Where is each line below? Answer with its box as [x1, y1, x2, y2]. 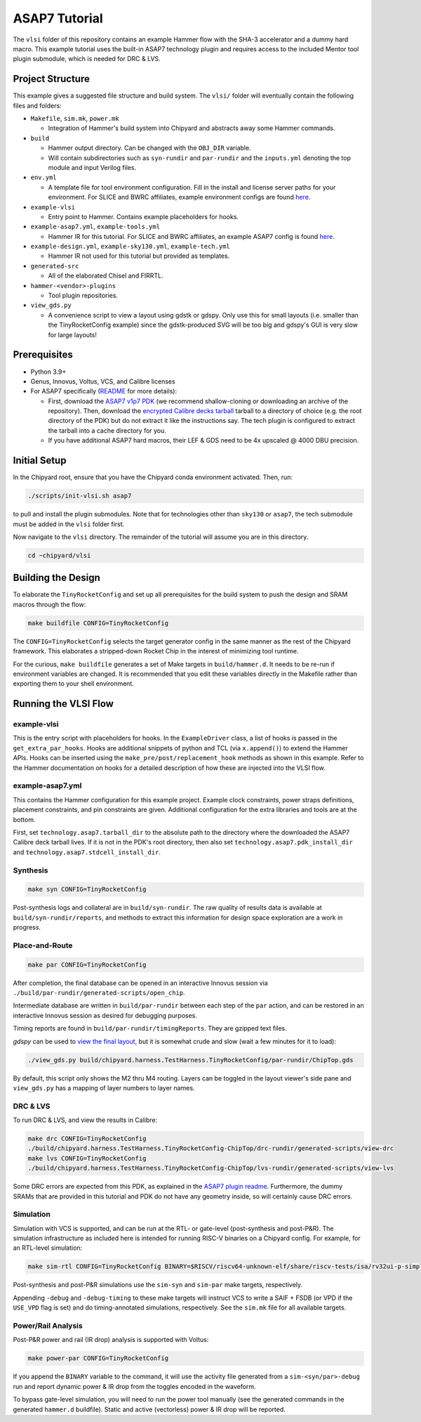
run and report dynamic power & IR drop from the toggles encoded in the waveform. [13, 1382, 256, 1390]
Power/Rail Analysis [13, 1321, 83, 1331]
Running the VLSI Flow [13, 698, 114, 710]
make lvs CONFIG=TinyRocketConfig [27, 1154, 147, 1162]
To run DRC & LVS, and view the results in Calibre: [13, 1116, 158, 1124]
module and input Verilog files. [48, 163, 137, 171]
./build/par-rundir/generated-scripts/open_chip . [13, 988, 185, 997]
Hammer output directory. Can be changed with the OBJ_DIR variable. [48, 144, 252, 152]
